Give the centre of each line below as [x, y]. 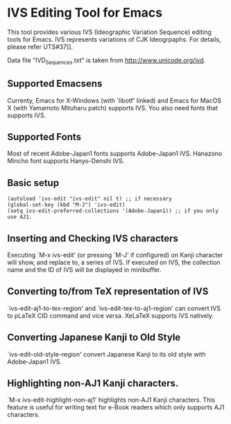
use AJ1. [20, 217]
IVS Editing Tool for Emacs [85, 13]
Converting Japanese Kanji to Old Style [94, 338]
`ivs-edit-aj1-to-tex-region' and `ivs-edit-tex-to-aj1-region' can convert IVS [114, 308]
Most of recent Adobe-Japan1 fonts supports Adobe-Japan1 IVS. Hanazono [115, 153]
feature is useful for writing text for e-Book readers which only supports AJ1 [116, 407]
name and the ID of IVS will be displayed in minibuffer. [84, 269]
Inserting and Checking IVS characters [93, 238]
